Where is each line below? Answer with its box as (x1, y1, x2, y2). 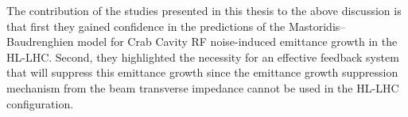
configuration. (6, 95, 74, 111)
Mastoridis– (288, 17, 346, 34)
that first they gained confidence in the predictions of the (6, 17, 286, 34)
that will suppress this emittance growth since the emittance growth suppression (6, 64, 398, 81)
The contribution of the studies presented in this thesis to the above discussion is (6, 2, 402, 18)
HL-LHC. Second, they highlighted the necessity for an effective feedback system (6, 48, 399, 65)
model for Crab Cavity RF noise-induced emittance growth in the (77, 33, 398, 50)
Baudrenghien (6, 33, 74, 50)
